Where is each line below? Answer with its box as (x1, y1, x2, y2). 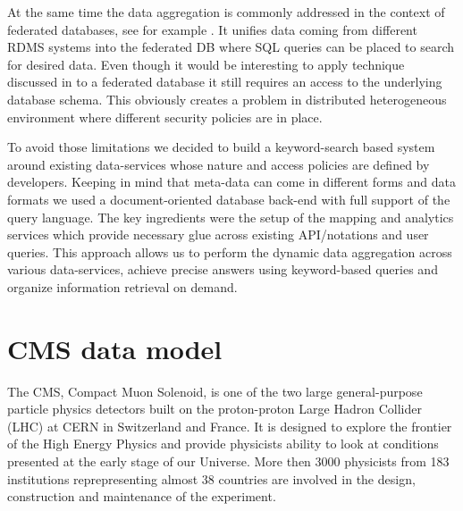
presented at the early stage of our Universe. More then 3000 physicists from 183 (7, 452, 450, 470)
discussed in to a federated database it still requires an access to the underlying (7, 72, 442, 91)
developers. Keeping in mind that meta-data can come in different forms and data (7, 172, 456, 191)
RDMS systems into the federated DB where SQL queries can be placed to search (7, 38, 455, 56)
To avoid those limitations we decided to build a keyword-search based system (7, 138, 435, 156)
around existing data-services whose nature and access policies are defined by (7, 155, 430, 173)
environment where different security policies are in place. (7, 107, 323, 126)
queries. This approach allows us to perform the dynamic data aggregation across (7, 242, 452, 261)
